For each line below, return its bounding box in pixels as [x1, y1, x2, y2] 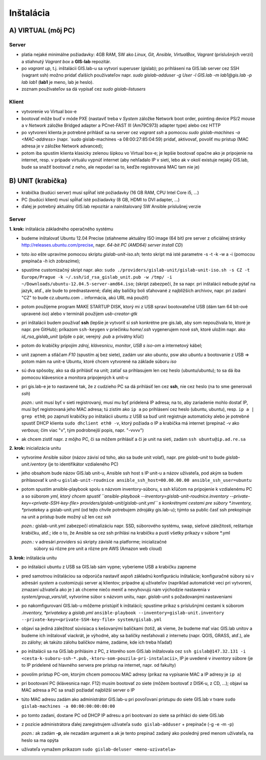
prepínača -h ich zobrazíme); [21, 258, 81, 264]
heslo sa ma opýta [21, 737, 59, 743]
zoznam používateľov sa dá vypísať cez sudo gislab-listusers [21, 86, 146, 92]
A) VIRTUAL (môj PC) [9, 26, 75, 35]
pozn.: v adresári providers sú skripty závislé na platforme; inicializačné [21, 539, 167, 544]
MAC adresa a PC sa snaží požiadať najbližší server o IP [21, 687, 135, 693]
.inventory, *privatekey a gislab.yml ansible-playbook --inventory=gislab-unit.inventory [21, 610, 224, 615]
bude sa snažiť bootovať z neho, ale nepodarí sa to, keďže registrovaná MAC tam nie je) [21, 164, 200, 170]
